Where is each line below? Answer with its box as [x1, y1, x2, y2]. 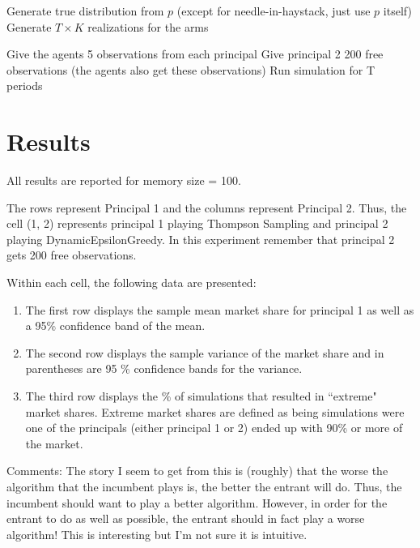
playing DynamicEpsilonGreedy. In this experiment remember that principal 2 [6, 230, 395, 247]
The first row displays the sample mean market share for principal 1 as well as [25, 301, 414, 318]
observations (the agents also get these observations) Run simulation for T [6, 61, 375, 78]
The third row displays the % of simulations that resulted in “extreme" [25, 387, 377, 405]
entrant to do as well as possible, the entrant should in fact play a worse [6, 510, 365, 527]
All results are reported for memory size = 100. [6, 172, 241, 189]
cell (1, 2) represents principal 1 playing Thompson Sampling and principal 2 [6, 215, 388, 232]
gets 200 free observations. [6, 246, 137, 263]
